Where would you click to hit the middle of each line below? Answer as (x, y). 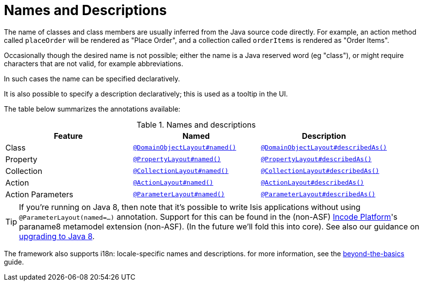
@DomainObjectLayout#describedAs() (324, 148)
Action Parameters (39, 194)
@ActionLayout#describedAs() (312, 183)
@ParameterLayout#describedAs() (318, 194)
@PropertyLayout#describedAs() (316, 159)
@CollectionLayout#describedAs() (320, 171)
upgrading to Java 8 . (57, 236)
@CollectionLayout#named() (181, 171)
